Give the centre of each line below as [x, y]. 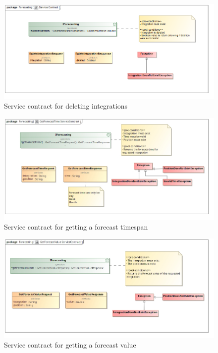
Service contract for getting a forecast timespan [76, 226]
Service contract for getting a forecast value [70, 345]
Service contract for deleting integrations [66, 105]
